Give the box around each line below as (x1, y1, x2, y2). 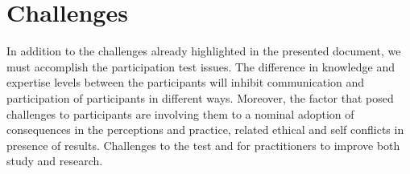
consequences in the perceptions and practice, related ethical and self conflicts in (6, 121, 404, 138)
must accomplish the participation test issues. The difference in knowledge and (6, 58, 395, 75)
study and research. (6, 152, 103, 169)
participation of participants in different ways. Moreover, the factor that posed (6, 89, 394, 106)
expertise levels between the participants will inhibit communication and (6, 74, 365, 91)
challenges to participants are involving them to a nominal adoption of (6, 105, 354, 122)
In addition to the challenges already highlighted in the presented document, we (6, 42, 401, 59)
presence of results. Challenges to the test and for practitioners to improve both (6, 136, 400, 153)
